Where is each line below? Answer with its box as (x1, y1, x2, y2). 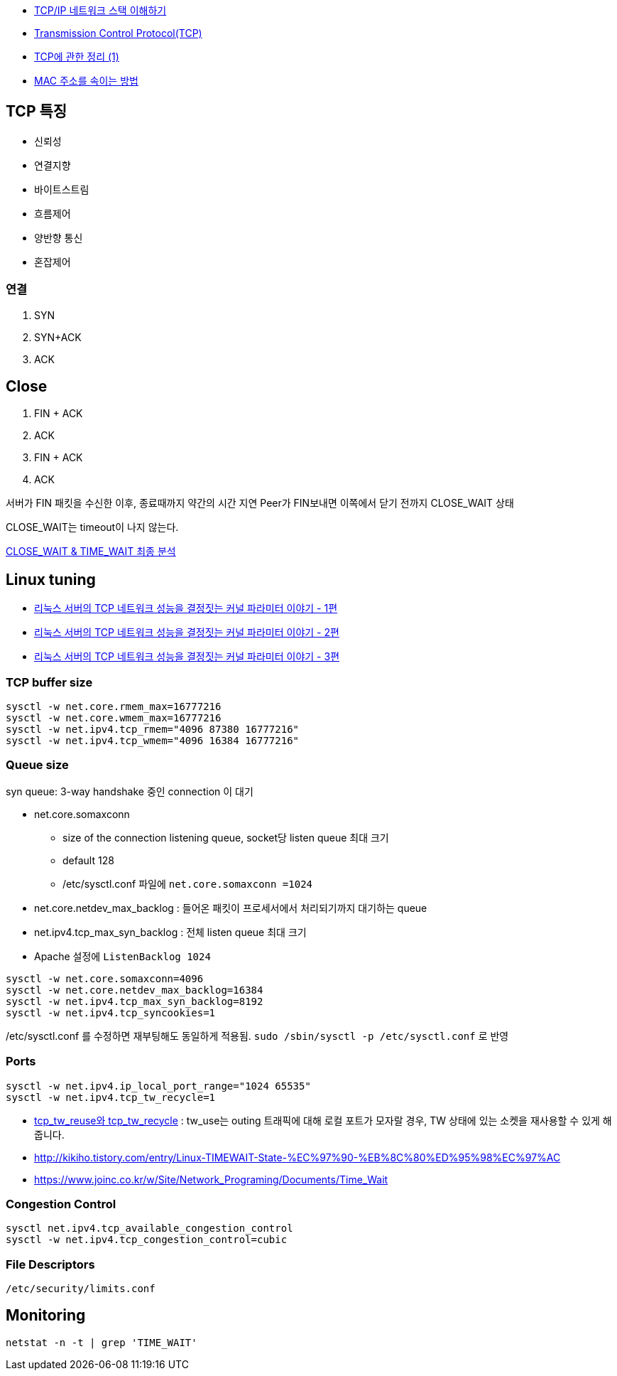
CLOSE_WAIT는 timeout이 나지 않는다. (6, 521, 179, 534)
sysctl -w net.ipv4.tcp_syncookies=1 (6, 1006, 216, 1018)
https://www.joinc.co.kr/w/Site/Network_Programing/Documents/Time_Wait (34, 1173, 388, 1186)
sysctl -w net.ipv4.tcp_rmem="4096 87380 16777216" (6, 724, 300, 736)
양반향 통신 (34, 231, 83, 244)
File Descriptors (6, 1257, 95, 1272)
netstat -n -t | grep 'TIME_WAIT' (6, 1336, 197, 1348)
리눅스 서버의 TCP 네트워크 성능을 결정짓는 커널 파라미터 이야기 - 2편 (34, 626, 339, 639)
